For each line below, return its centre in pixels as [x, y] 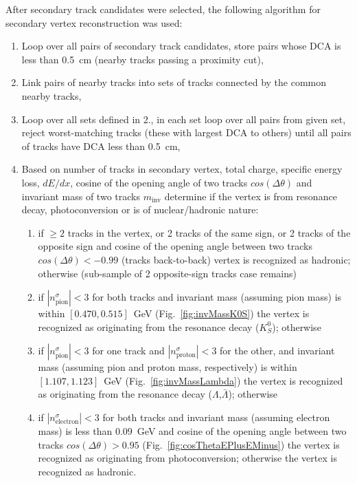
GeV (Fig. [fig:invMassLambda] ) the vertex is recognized [223, 380]
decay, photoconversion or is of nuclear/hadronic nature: [140, 210]
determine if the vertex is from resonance [251, 196]
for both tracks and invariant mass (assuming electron [216, 417]
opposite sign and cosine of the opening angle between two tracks [175, 246]
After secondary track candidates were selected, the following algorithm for [163, 9]
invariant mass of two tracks [81, 196]
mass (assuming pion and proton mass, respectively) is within [168, 367]
